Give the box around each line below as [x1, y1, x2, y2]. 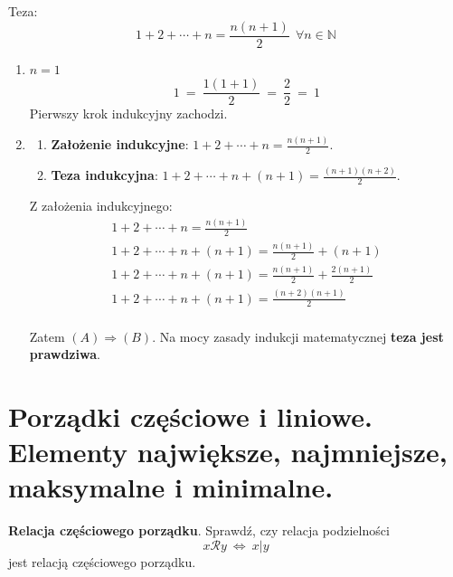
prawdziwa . [29, 345, 100, 364]
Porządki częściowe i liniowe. [8, 397, 373, 434]
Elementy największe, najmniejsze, [8, 433, 448, 470]
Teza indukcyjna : [51, 166, 158, 184]
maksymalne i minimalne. [8, 468, 334, 506]
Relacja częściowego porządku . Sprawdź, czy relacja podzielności [8, 521, 390, 540]
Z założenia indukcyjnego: [29, 196, 173, 215]
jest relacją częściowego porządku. [8, 552, 196, 571]
